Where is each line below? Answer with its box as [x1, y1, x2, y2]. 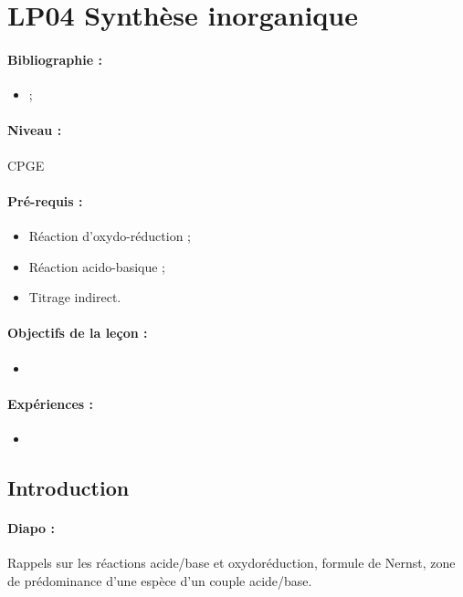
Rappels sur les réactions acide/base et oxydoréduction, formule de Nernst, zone [7, 553, 456, 572]
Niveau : [7, 120, 62, 140]
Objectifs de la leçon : [7, 323, 148, 342]
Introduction [7, 473, 130, 501]
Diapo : [7, 518, 55, 537]
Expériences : [7, 393, 93, 413]
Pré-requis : [7, 191, 83, 210]
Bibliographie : [7, 49, 102, 68]
